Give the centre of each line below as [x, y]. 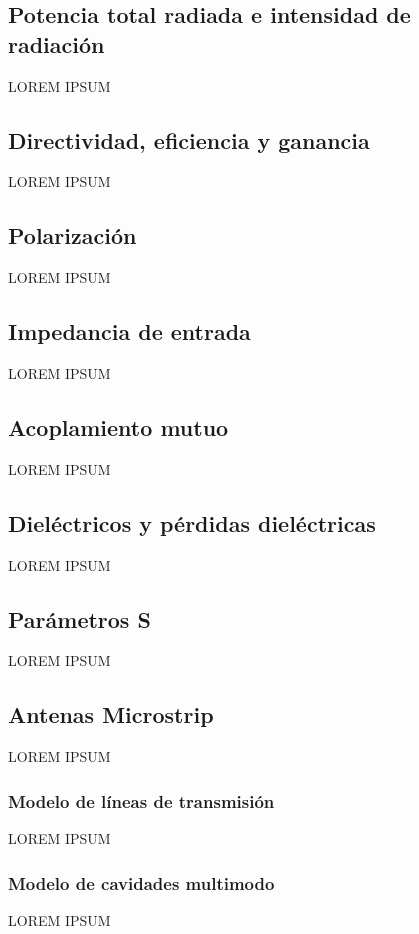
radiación [56, 43]
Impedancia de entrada [129, 331]
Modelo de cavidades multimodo [141, 882]
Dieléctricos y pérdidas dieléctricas [192, 522]
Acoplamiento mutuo [118, 426]
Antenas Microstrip [111, 714]
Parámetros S [79, 618]
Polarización [72, 235]
